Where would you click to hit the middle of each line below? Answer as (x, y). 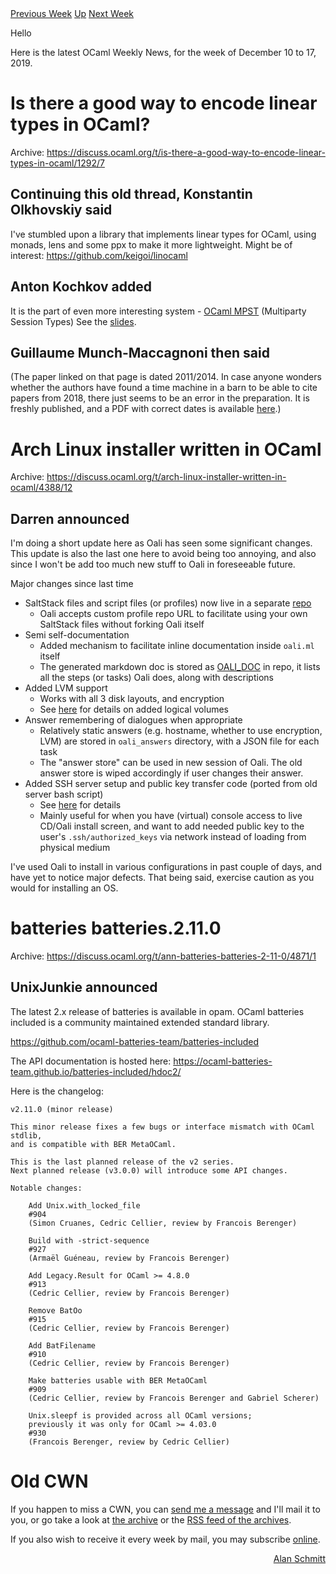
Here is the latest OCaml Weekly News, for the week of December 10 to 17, (163, 52)
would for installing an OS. (64, 888)
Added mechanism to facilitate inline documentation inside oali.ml (177, 646)
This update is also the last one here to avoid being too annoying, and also (163, 554)
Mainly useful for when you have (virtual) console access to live (171, 816)
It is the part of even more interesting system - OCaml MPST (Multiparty (158, 311)
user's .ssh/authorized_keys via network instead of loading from (173, 837)
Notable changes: (46, 1188)
